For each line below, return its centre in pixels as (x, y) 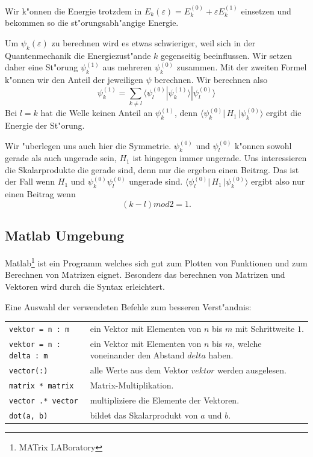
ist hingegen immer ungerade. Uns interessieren (220, 158)
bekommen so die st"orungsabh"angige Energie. (92, 23)
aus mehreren (127, 67)
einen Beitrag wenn (40, 194)
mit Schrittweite (265, 328)
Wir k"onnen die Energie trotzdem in (73, 11)
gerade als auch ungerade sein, (61, 158)
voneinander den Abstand (137, 355)
